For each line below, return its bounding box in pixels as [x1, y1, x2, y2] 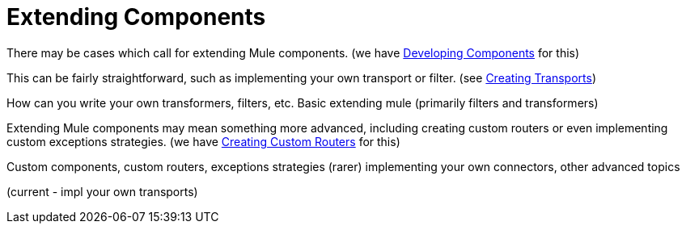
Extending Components [6, 3, 266, 31]
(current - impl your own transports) [6, 184, 198, 199]
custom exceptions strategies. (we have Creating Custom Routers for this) [6, 134, 400, 148]
